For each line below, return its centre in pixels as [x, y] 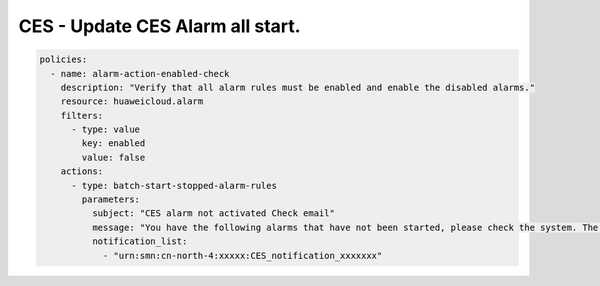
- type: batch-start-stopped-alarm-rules [174, 185]
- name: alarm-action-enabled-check [140, 73]
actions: [82, 171]
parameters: [110, 199]
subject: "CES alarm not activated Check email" [213, 213]
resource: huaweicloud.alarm [132, 101]
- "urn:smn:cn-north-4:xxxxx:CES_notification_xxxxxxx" [242, 255]
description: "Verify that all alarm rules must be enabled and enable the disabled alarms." [297, 87]
